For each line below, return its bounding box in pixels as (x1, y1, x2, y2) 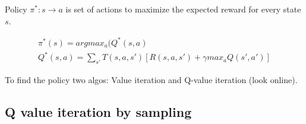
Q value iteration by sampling (5, 103, 192, 121)
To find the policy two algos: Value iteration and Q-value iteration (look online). (5, 74, 298, 86)
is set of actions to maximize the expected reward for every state (65, 3, 301, 15)
